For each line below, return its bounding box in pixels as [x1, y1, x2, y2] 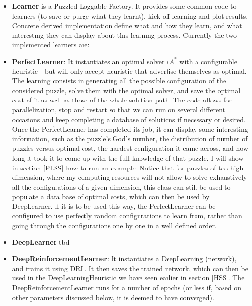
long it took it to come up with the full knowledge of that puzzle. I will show [12, 152, 244, 163]
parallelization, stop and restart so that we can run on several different [12, 104, 225, 114]
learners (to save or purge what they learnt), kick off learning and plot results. [12, 10, 248, 21]
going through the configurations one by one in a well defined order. [12, 220, 217, 231]
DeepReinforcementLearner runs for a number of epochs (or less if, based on [12, 282, 242, 293]
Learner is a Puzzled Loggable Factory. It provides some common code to [12, 1, 237, 11]
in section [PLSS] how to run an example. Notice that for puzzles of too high [12, 162, 244, 172]
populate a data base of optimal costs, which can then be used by [12, 191, 210, 202]
